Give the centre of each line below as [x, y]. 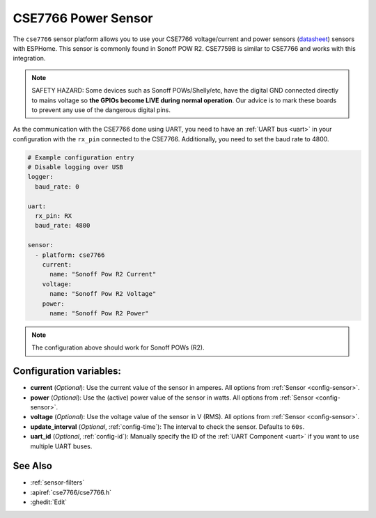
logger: [40, 177]
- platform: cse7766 [70, 255]
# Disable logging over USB [75, 167]
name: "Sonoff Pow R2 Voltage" [103, 294]
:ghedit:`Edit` [49, 502]
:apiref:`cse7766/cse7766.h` [71, 492]
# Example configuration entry [81, 157]
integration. [29, 58]
